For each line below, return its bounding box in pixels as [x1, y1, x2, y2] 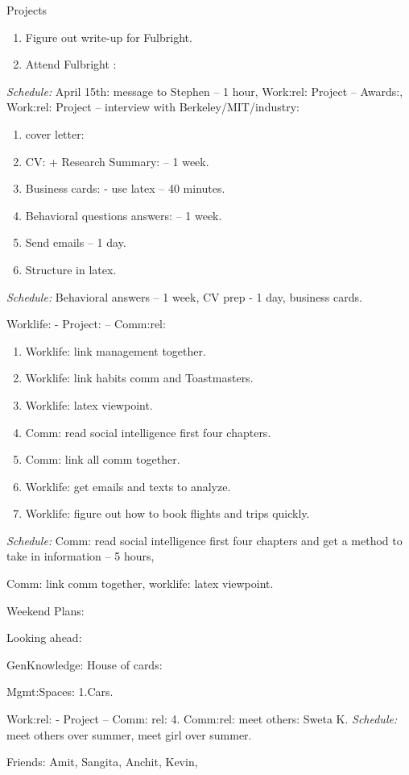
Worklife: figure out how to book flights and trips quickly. [25, 505, 310, 522]
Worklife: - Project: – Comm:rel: [6, 315, 166, 332]
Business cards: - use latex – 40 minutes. [25, 180, 225, 197]
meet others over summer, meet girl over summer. [6, 726, 252, 743]
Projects [6, 2, 48, 18]
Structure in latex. [25, 260, 117, 277]
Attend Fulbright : [25, 56, 117, 73]
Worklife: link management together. [25, 342, 206, 359]
